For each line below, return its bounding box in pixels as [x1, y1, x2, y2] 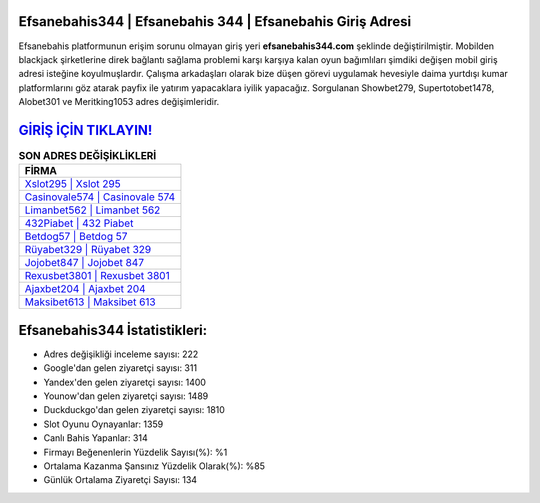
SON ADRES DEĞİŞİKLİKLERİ [18, 149, 157, 163]
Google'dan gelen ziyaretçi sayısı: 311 [43, 362, 198, 374]
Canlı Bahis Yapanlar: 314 [43, 432, 149, 444]
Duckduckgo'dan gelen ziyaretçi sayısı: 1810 [43, 404, 225, 416]
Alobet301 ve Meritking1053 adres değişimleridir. [18, 96, 220, 108]
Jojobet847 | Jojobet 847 [24, 256, 145, 270]
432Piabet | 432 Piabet [24, 216, 134, 230]
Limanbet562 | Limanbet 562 [24, 203, 161, 217]
